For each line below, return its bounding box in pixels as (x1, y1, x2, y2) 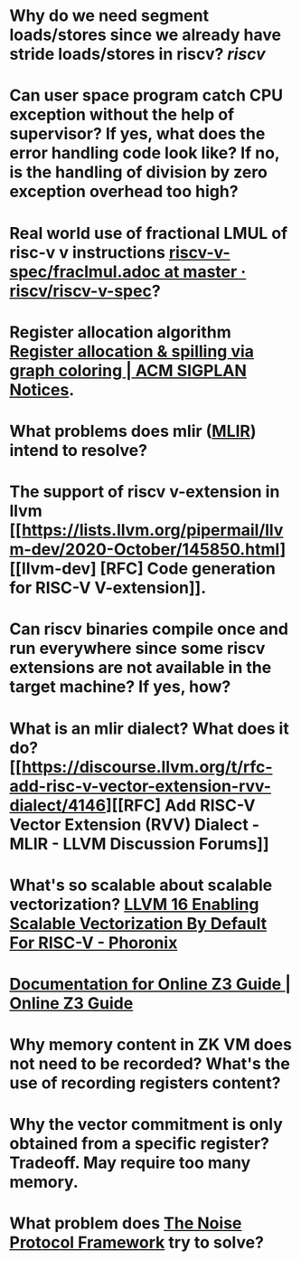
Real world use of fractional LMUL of (9, 223, 288, 243)
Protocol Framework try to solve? (9, 1232, 265, 1253)
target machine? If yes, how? (9, 677, 231, 697)
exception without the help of (9, 105, 235, 125)
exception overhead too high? (9, 182, 239, 202)
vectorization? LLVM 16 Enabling (9, 894, 259, 915)
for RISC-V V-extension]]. (9, 578, 207, 598)
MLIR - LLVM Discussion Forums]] (9, 833, 269, 854)
